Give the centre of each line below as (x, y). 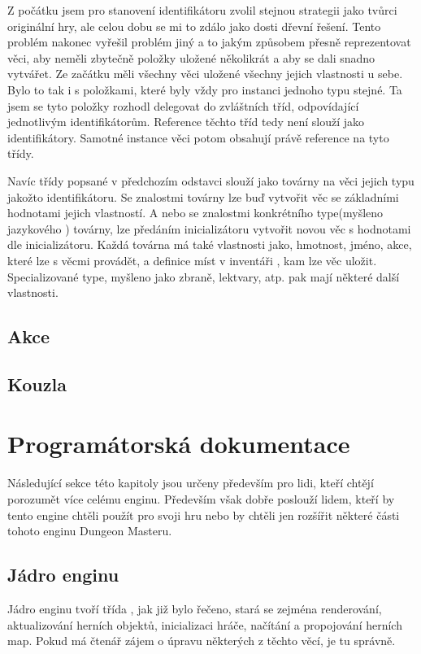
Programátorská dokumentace (179, 444)
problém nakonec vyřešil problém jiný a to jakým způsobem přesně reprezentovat (209, 42)
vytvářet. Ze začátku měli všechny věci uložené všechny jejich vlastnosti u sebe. (205, 74)
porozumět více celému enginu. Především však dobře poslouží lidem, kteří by (201, 498)
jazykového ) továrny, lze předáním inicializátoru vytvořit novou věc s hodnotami (209, 228)
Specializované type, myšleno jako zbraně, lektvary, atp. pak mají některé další (204, 276)
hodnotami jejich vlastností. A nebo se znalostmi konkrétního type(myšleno (195, 213)
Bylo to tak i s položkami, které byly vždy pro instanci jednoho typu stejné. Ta (205, 89)
